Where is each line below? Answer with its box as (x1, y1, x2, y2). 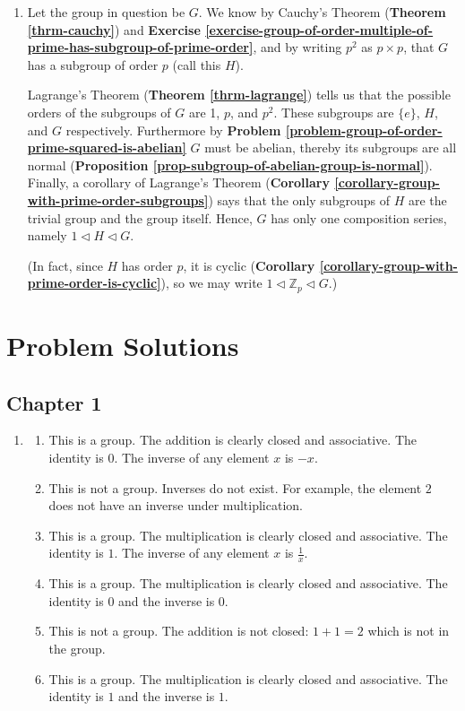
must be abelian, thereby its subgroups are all (204, 138, 457, 157)
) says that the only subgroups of (208, 190, 390, 209)
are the (408, 190, 447, 209)
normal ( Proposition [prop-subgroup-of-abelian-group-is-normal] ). (27, 155, 433, 174)
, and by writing (253, 38, 342, 56)
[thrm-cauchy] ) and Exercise (27, 20, 201, 39)
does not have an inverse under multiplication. (48, 496, 303, 515)
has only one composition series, (271, 208, 447, 227)
